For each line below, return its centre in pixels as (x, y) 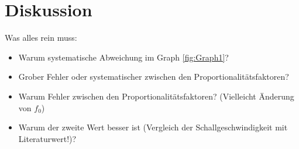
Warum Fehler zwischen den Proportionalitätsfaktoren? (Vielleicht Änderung (156, 96)
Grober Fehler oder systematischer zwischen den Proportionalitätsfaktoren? (154, 77)
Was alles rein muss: (41, 38)
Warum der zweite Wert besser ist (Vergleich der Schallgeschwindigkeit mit (153, 127)
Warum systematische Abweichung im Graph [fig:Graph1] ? (123, 57)
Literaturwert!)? (47, 138)
